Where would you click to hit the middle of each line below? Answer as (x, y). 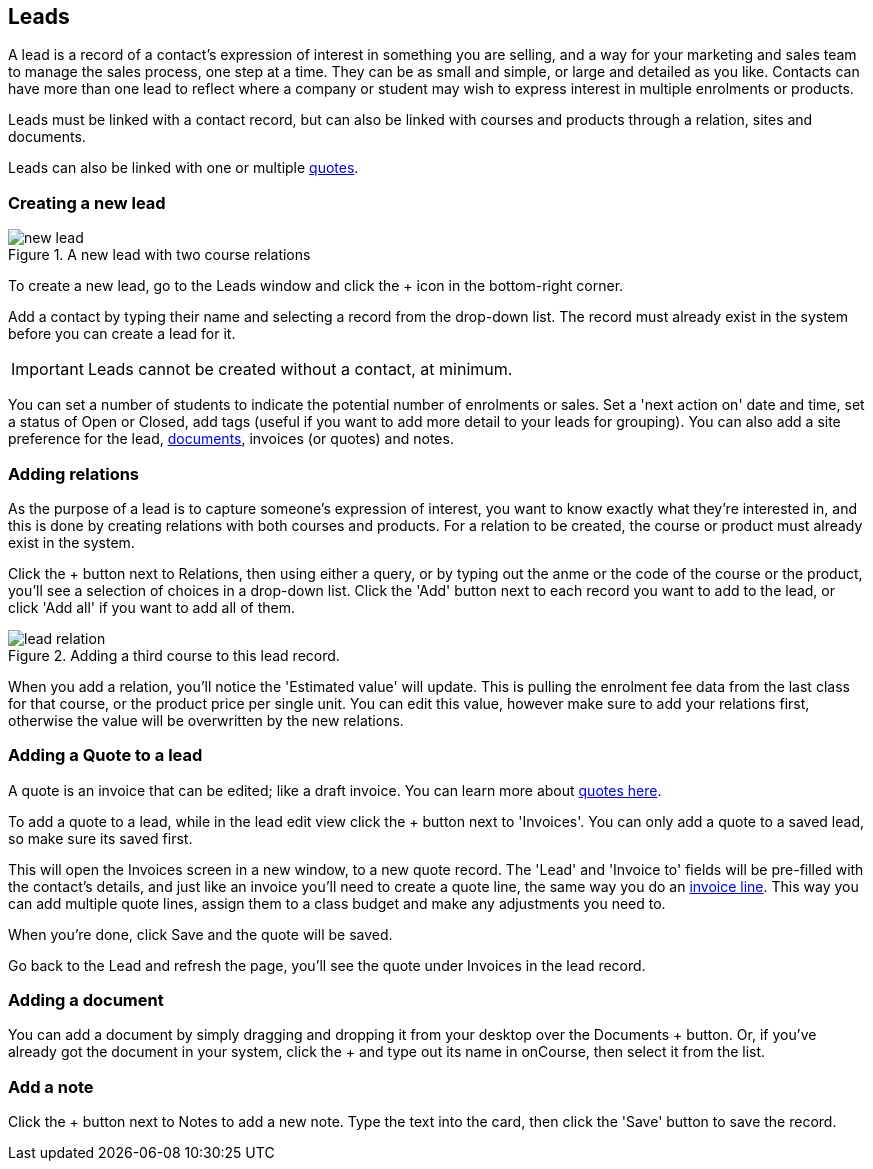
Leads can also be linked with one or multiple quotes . (183, 168)
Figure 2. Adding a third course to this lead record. (174, 655)
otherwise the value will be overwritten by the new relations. (206, 720)
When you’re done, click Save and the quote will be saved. (200, 934)
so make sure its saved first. (100, 838)
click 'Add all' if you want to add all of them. (151, 607)
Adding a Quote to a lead (105, 755)
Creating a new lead (87, 202)
